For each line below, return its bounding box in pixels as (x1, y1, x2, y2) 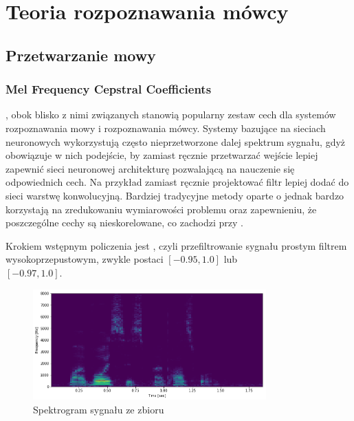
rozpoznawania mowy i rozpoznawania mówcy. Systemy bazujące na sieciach (5, 120, 326, 135)
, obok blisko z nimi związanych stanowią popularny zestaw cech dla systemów (5, 107, 336, 122)
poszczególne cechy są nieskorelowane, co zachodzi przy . (5, 215, 243, 230)
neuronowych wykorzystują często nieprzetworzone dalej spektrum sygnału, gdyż (5, 134, 346, 149)
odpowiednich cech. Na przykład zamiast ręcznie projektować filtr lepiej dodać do (5, 175, 349, 189)
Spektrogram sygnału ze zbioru (33, 402, 164, 416)
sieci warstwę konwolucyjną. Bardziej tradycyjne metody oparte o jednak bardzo (5, 188, 344, 202)
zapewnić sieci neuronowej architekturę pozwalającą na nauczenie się (5, 161, 295, 175)
